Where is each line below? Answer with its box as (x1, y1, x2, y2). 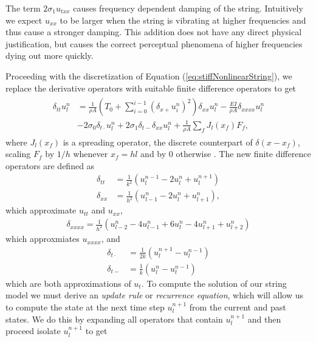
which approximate (5, 204, 77, 216)
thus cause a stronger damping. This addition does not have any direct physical (5, 25, 302, 38)
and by (140, 147, 167, 160)
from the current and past (189, 300, 286, 313)
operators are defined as (5, 159, 95, 172)
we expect (5, 13, 43, 26)
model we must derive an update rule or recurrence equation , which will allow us (5, 289, 304, 301)
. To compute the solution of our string (141, 277, 287, 289)
